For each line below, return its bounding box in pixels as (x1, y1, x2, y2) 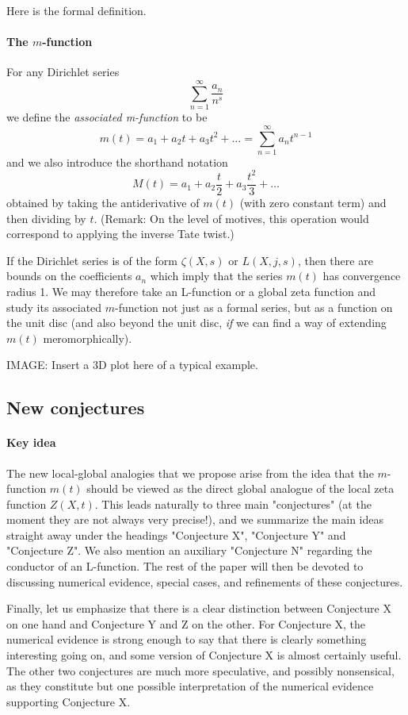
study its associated (6, 298, 102, 315)
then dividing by (6, 210, 86, 226)
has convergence (322, 267, 401, 284)
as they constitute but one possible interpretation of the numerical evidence (6, 678, 374, 694)
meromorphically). (43, 329, 132, 346)
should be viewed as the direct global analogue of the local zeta (86, 480, 395, 497)
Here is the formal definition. (6, 2, 147, 18)
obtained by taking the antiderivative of (6, 194, 200, 210)
